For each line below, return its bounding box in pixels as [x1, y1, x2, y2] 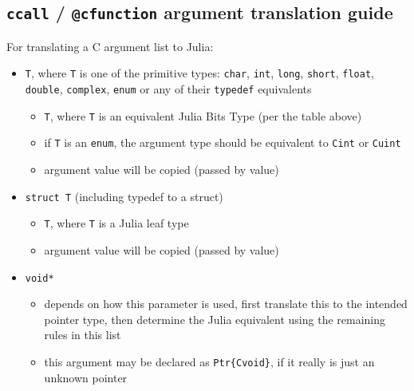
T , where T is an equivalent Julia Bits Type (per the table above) [44, 107, 362, 124]
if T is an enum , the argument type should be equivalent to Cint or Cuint [44, 134, 401, 151]
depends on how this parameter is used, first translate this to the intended [44, 295, 408, 312]
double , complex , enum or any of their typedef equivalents [25, 81, 312, 97]
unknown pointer [44, 369, 128, 385]
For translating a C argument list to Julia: [6, 38, 214, 54]
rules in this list [44, 326, 121, 343]
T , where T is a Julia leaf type [44, 215, 189, 231]
